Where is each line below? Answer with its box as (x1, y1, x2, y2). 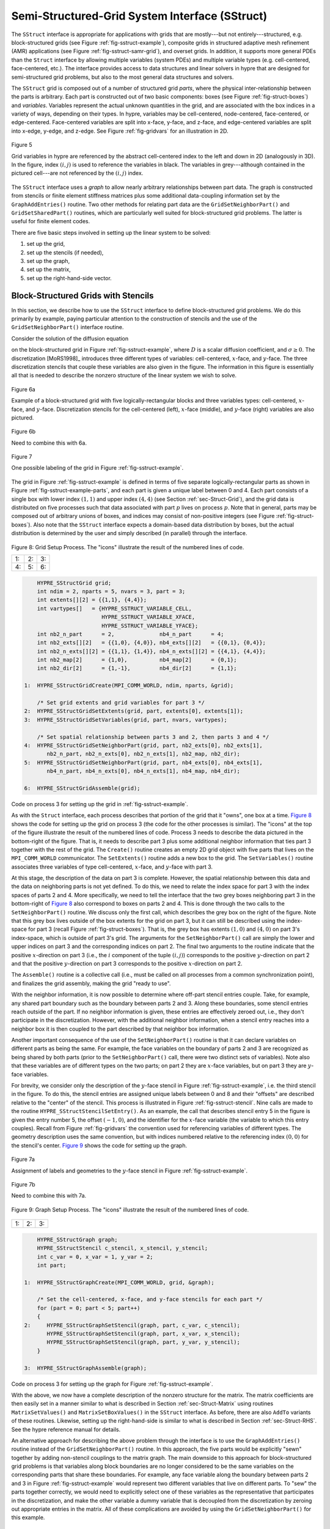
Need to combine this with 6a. (11, 439, 87, 446)
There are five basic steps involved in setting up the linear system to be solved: (11, 229, 211, 236)
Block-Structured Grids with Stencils (11, 291, 154, 301)
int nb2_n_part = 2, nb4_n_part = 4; (37, 631, 224, 637)
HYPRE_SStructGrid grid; (37, 579, 112, 587)
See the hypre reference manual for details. (11, 1426, 121, 1433)
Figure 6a (11, 385, 36, 393)
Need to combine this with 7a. (11, 1192, 87, 1199)
